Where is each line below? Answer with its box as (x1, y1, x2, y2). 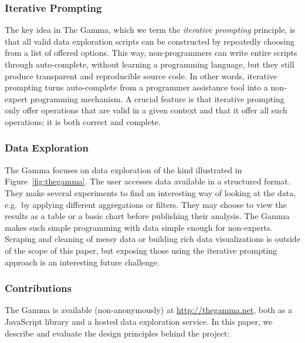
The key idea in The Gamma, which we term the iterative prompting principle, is (5, 23, 296, 36)
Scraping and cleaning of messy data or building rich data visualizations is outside (5, 233, 300, 245)
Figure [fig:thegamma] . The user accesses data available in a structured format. (5, 175, 290, 187)
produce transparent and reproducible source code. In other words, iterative (5, 69, 277, 82)
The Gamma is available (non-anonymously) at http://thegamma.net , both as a (5, 304, 292, 316)
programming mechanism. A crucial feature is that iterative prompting (30, 92, 284, 105)
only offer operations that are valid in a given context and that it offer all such (5, 104, 287, 116)
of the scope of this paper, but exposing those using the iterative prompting (5, 244, 277, 256)
